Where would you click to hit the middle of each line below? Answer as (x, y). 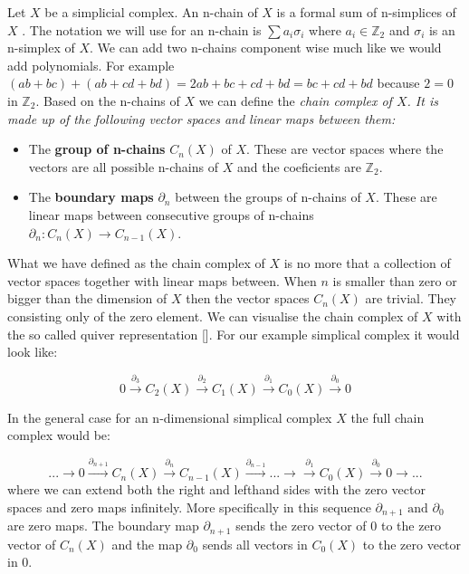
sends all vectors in (255, 544)
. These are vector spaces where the (345, 149)
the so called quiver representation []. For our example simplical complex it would (234, 334)
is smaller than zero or (395, 280)
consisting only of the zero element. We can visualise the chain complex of (213, 316)
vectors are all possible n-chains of (123, 166)
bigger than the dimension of (87, 298)
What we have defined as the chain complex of (136, 263)
